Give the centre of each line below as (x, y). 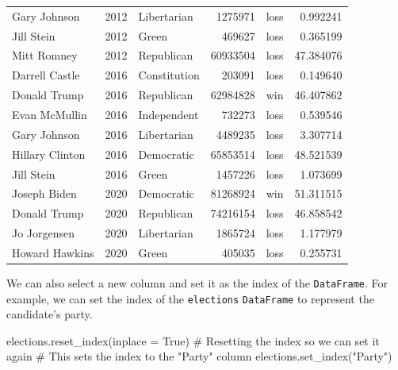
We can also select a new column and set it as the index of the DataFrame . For (197, 282)
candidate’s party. (50, 314)
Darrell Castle (46, 75)
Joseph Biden (44, 193)
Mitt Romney (45, 55)
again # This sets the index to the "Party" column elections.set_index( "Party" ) (199, 356)
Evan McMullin (50, 114)
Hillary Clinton (49, 154)
